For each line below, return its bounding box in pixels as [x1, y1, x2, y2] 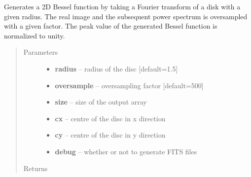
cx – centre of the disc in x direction [55, 113, 166, 123]
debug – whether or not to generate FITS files [55, 146, 197, 156]
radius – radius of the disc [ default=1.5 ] [55, 63, 178, 73]
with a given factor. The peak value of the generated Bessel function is [4, 21, 217, 31]
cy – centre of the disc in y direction [55, 130, 166, 140]
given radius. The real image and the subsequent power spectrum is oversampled [4, 11, 248, 21]
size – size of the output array [55, 97, 147, 107]
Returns [23, 163, 48, 173]
